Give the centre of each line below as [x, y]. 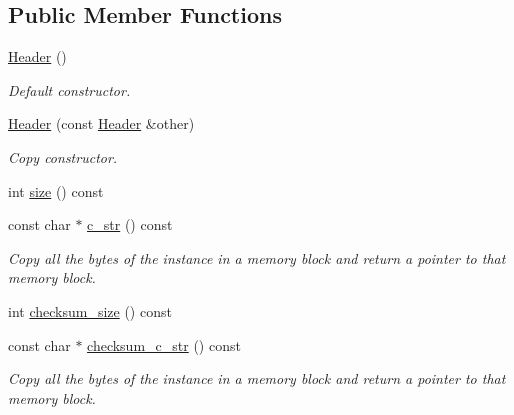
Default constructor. [69, 89]
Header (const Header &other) [101, 123]
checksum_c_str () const [164, 344]
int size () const [56, 190]
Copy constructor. [63, 156]
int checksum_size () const [90, 310]
